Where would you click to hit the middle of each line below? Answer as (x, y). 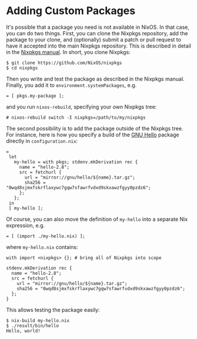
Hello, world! (24, 331)
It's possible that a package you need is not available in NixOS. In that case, (98, 27)
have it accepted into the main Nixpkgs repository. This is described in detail (98, 46)
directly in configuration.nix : (42, 141)
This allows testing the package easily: (53, 310)
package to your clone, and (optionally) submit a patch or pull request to (94, 39)
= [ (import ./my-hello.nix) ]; (46, 236)
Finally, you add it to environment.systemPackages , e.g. (71, 85)
